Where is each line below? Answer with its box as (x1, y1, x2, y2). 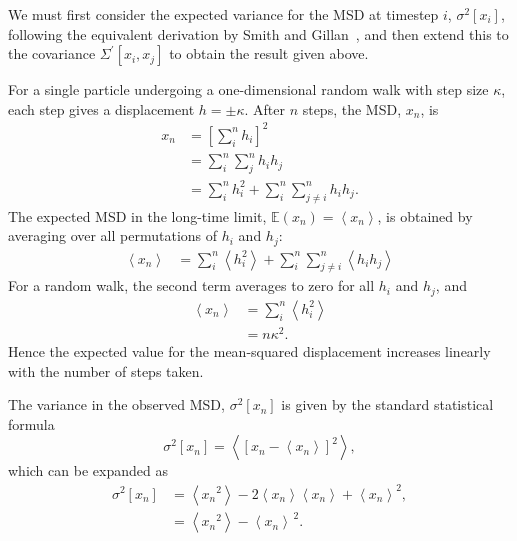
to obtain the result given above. (169, 43, 369, 64)
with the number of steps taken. (8, 360, 204, 381)
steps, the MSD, (302, 98, 402, 119)
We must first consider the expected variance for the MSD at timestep (8, 4, 439, 24)
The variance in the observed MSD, (8, 394, 225, 415)
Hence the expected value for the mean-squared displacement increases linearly (8, 341, 491, 362)
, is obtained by (377, 205, 473, 226)
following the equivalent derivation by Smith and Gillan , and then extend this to (8, 23, 509, 44)
